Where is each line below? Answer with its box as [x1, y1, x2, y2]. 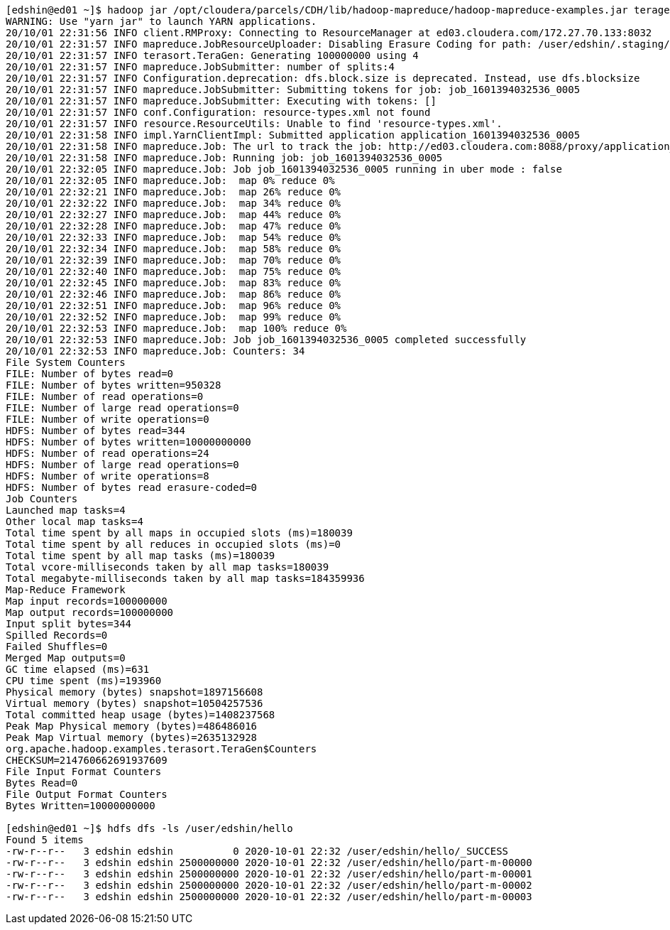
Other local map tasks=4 [6, 516, 143, 527]
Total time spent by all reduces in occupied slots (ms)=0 [6, 539, 341, 550]
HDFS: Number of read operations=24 [6, 448, 209, 459]
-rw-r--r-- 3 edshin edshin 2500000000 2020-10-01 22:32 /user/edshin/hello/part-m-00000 [6, 857, 532, 868]
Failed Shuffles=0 [6, 641, 108, 652]
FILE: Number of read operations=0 [6, 391, 204, 402]
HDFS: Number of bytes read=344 [6, 425, 185, 436]
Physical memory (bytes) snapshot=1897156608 [6, 686, 263, 698]
